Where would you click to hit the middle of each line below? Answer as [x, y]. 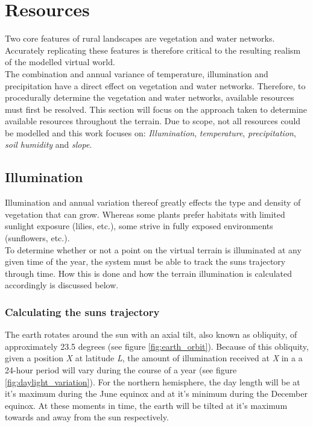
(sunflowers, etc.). [37, 238]
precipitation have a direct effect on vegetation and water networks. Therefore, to [155, 85]
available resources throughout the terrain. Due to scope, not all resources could [153, 121]
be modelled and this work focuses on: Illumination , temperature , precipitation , [150, 132]
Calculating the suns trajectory [82, 312]
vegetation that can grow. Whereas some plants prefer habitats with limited [145, 214]
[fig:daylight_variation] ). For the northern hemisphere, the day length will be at [153, 381]
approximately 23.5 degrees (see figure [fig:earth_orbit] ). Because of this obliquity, [157, 346]
